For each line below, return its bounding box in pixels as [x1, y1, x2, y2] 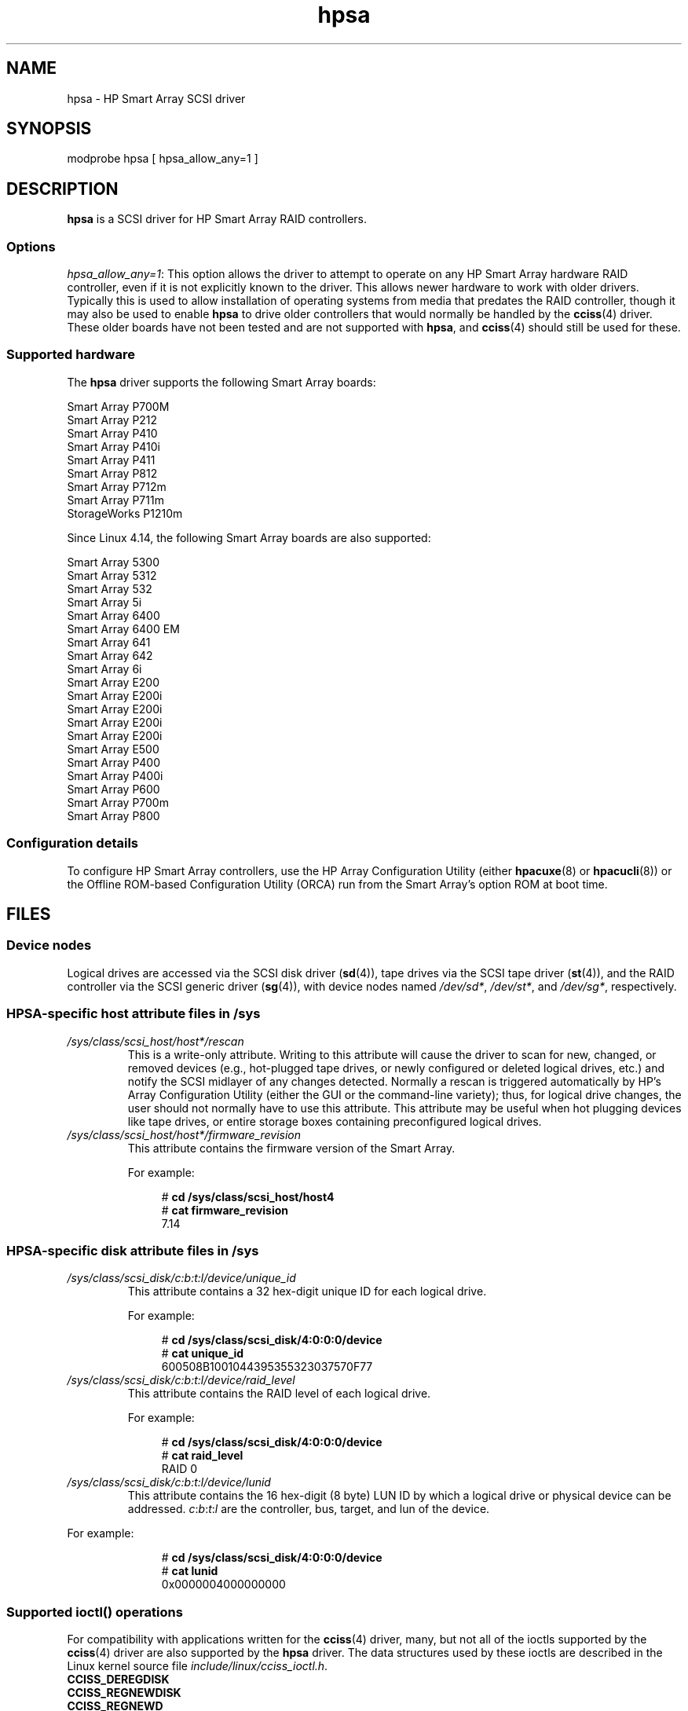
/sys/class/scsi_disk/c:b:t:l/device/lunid [67, 1475, 271, 1489]
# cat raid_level [161, 1449, 243, 1463]
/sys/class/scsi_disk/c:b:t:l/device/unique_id [67, 1271, 296, 1285]
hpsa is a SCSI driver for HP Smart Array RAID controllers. [67, 212, 368, 226]
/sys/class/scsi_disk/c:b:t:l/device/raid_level [67, 1373, 295, 1387]
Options [6, 238, 56, 255]
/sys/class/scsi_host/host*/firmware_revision [67, 1127, 302, 1141]
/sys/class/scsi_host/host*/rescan [67, 1034, 244, 1048]
